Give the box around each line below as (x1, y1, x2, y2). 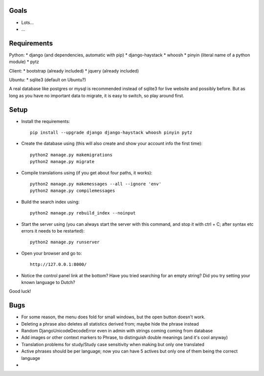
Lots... (21, 20, 34, 25)
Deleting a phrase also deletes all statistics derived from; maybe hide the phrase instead (21, 321, 199, 327)
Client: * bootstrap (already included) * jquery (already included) (9, 68, 139, 73)
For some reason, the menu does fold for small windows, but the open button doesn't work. (21, 314, 205, 320)
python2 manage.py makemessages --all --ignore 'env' (30, 181, 161, 187)
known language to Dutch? (21, 279, 75, 285)
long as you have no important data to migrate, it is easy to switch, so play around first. (9, 93, 184, 98)
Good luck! (9, 288, 31, 294)
